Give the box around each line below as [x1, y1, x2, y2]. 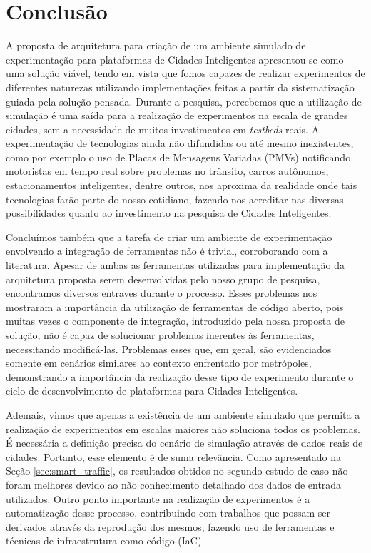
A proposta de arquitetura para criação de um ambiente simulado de [6, 38, 306, 53]
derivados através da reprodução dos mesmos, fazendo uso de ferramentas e [6, 519, 335, 534]
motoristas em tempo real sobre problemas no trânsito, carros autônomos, [6, 163, 329, 178]
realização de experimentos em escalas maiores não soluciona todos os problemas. [6, 421, 360, 436]
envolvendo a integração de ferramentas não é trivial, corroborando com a [6, 243, 328, 258]
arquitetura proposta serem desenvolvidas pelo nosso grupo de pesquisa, [6, 271, 320, 286]
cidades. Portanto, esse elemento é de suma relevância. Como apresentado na [6, 449, 342, 464]
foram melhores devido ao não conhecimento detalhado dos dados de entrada [6, 477, 342, 492]
